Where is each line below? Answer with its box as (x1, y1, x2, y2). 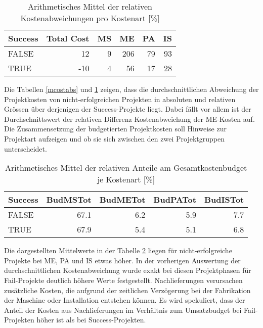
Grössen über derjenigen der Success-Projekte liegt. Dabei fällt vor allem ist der (4, 104, 251, 114)
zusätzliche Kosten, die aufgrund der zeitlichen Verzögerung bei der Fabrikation (4, 285, 251, 295)
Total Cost (46, 32, 90, 44)
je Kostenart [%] (97, 173, 155, 185)
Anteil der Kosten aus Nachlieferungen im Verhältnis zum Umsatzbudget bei (4, 304, 242, 315)
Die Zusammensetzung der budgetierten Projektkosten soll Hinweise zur (4, 123, 227, 134)
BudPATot (153, 194, 196, 206)
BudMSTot (46, 194, 92, 206)
